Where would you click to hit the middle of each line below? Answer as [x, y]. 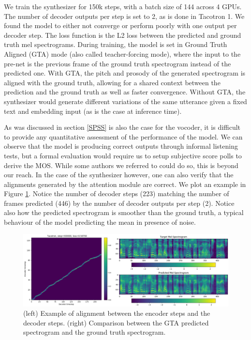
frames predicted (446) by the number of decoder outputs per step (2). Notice [119, 203]
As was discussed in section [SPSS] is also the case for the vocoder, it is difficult [122, 127]
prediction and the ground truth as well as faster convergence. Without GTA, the [125, 92]
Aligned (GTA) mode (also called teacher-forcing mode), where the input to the [122, 54]
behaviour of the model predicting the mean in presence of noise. [100, 222]
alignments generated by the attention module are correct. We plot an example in [125, 184]
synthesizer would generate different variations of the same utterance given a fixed [125, 101]
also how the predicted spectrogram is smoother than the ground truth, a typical [124, 212]
